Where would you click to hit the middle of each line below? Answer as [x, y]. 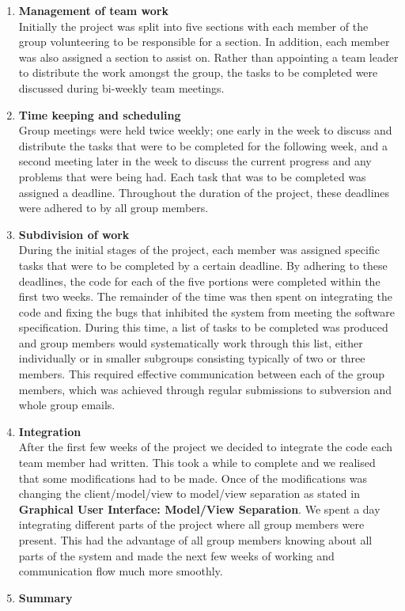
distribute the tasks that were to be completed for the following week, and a [203, 145]
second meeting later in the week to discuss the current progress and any [195, 161]
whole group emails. [67, 405]
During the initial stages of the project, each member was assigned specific [199, 250]
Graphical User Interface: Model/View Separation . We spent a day [199, 509]
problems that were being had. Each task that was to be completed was [192, 176]
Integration [50, 431]
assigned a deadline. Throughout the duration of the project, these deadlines [204, 192]
